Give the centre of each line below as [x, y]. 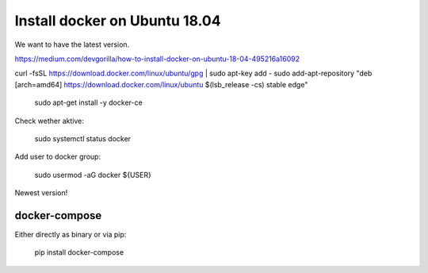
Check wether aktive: [50, 121]
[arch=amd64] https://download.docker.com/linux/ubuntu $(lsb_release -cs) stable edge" [161, 84]
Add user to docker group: [58, 157]
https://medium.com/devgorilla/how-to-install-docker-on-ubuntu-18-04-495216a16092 [157, 59]
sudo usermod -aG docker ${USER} [93, 175]
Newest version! [41, 193]
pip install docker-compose [79, 252]
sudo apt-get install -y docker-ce [88, 102]
